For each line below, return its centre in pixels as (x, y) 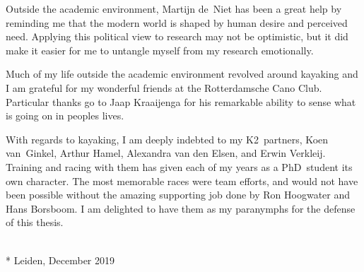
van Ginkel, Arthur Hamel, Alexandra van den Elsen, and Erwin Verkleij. (166, 153)
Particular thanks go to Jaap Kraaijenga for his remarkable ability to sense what (181, 101)
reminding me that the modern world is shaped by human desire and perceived (177, 22)
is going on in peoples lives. (65, 116)
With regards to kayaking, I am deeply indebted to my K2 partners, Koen (167, 139)
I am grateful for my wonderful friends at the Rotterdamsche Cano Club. (164, 87)
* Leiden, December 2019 (60, 260)
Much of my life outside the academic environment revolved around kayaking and (182, 74)
